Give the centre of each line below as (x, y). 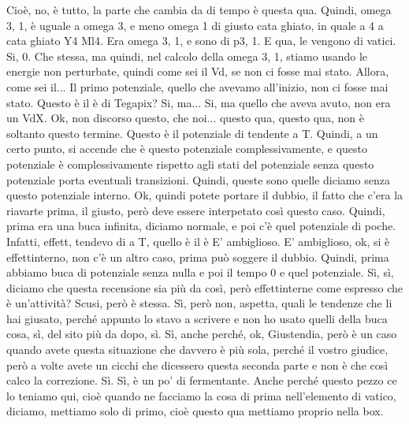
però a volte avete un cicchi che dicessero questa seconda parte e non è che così (197, 364)
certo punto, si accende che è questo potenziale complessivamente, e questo (187, 149)
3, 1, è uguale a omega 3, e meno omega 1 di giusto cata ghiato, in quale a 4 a (195, 25)
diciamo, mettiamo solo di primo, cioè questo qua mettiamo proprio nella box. (195, 411)
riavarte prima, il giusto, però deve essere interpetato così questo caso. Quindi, (196, 210)
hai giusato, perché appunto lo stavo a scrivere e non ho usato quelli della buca (197, 318)
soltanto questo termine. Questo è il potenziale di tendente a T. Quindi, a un (192, 133)
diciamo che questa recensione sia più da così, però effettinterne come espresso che (205, 287)
